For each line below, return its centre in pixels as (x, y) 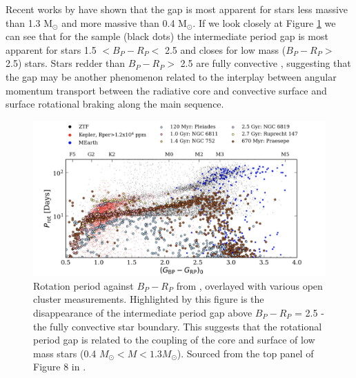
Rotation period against (83, 285)
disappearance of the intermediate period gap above (143, 312)
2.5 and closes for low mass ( (225, 49)
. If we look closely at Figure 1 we (264, 22)
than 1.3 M (29, 22)
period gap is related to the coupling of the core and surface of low (174, 340)
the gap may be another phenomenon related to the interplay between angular (171, 76)
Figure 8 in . (60, 367)
